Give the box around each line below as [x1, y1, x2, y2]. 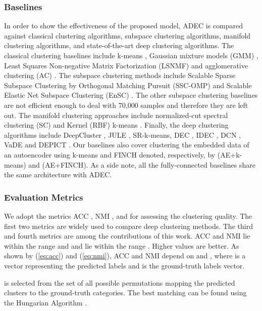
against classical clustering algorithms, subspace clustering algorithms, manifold [4, 30, 251, 41]
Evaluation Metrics [4, 190, 83, 203]
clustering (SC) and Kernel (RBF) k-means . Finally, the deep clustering [4, 120, 229, 130]
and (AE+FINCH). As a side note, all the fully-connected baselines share [28, 159, 255, 170]
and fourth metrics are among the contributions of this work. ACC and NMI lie [4, 230, 250, 241]
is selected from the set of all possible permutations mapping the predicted [4, 277, 235, 288]
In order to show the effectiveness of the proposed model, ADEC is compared [4, 20, 243, 31]
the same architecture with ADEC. [4, 169, 112, 180]
